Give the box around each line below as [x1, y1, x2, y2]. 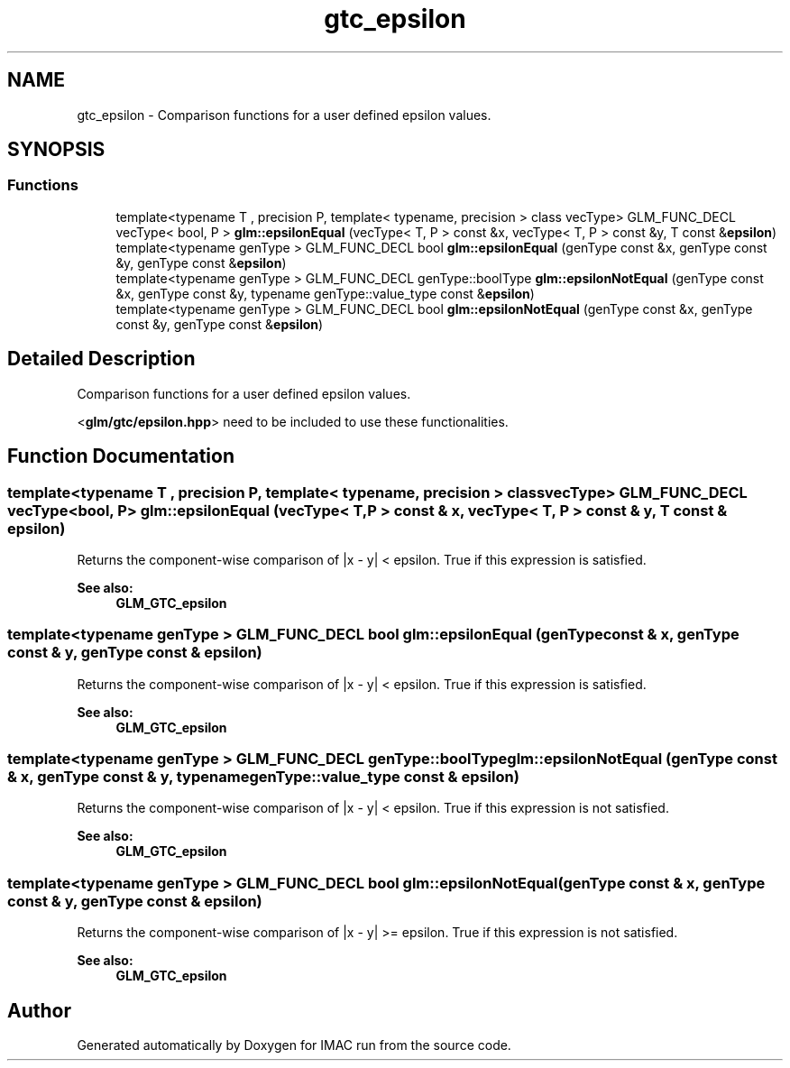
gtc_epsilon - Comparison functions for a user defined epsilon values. [77, 106, 491, 123]
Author [7, 999, 71, 1022]
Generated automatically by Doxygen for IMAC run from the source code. [77, 1036, 511, 1053]
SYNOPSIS [7, 138, 106, 161]
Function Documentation [7, 445, 234, 468]
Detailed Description [7, 347, 196, 371]
